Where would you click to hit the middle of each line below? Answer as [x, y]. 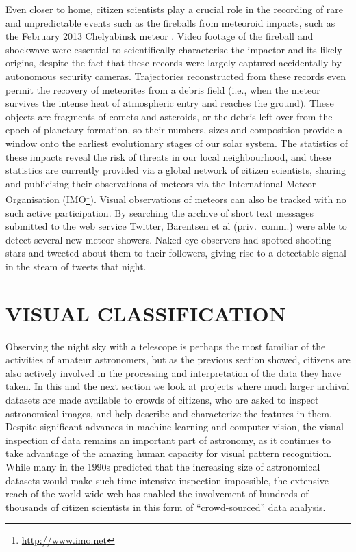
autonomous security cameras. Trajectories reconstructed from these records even [176, 76]
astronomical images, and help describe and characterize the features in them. [169, 413]
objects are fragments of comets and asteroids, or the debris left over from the [169, 116]
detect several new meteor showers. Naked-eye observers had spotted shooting [169, 239]
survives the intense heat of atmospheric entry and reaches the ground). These [170, 103]
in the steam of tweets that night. [76, 266]
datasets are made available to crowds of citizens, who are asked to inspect [162, 400]
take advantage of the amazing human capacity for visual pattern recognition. [169, 453]
